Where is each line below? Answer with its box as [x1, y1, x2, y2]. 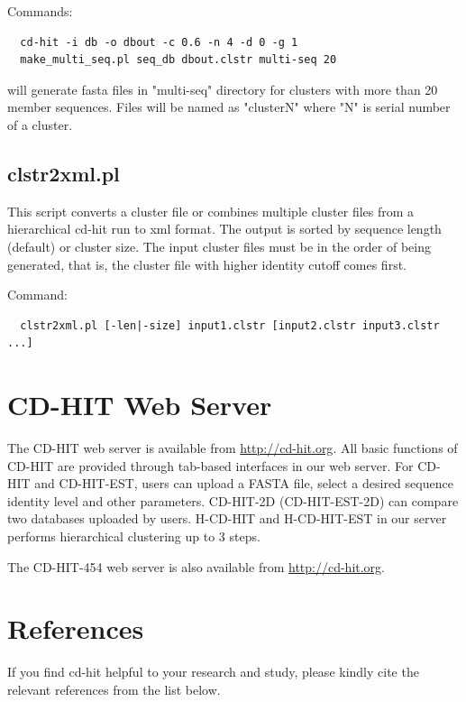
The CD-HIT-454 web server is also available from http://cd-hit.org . [7, 557, 386, 576]
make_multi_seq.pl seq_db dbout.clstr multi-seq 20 [20, 53, 337, 67]
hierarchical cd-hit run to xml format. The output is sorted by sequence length [7, 219, 442, 238]
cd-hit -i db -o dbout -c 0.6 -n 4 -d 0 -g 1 [20, 35, 298, 49]
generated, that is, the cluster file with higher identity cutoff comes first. [7, 254, 407, 273]
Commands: [7, 2, 73, 20]
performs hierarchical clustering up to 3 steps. [7, 527, 260, 546]
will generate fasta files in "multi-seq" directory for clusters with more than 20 [7, 79, 438, 98]
